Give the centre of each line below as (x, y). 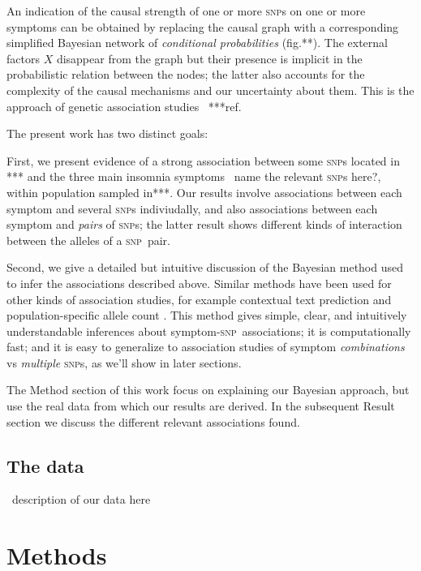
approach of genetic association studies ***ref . (124, 106)
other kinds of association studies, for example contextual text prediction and (199, 299)
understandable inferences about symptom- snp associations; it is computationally (209, 331)
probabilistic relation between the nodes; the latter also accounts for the (186, 74)
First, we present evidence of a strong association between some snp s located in (203, 160)
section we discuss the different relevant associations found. (153, 421)
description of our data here (81, 499)
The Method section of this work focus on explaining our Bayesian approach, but (208, 390)
